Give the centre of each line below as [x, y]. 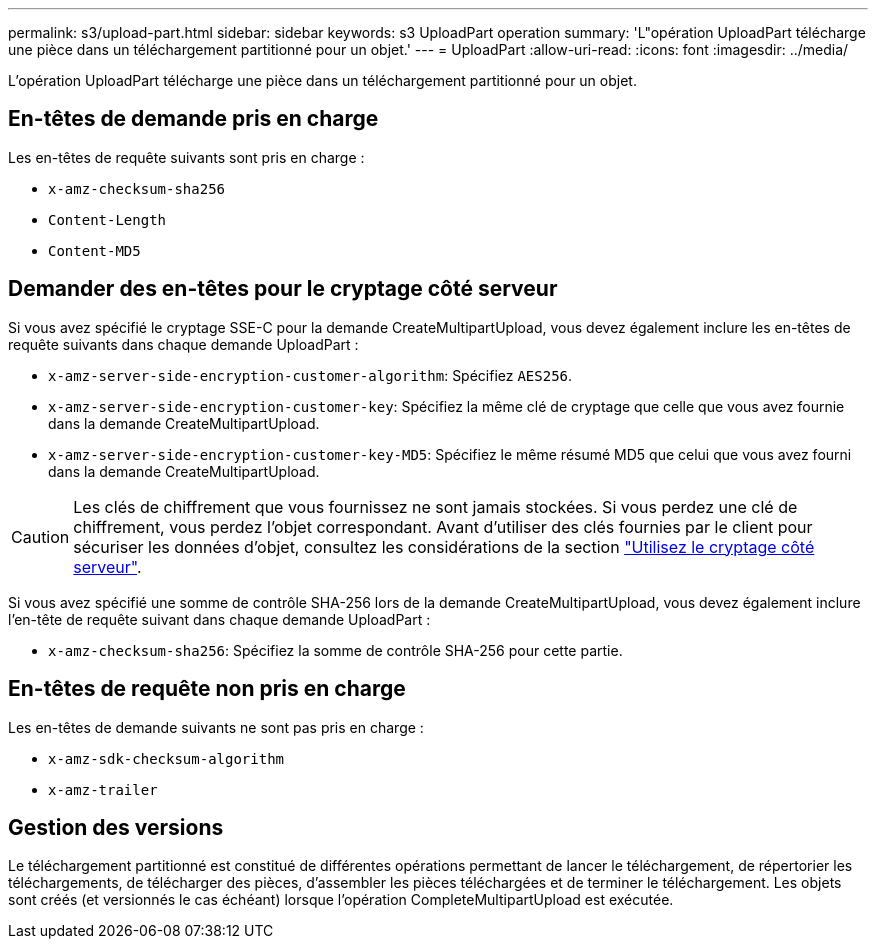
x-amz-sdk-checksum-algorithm [166, 758]
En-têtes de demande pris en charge [193, 119]
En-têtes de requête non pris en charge [207, 689]
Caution [40, 536]
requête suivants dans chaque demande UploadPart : [183, 344]
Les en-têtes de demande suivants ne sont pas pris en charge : [216, 727]
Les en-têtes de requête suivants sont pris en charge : [186, 157]
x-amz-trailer [103, 789]
